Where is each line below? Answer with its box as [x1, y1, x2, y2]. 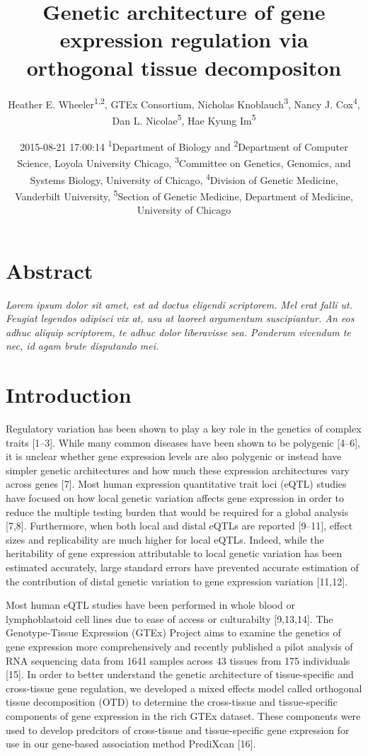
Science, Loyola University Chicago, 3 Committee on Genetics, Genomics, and [17, 154, 351, 170]
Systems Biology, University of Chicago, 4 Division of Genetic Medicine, [30, 170, 338, 187]
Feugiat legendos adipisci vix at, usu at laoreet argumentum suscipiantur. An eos [6, 311, 355, 326]
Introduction [6, 380, 132, 409]
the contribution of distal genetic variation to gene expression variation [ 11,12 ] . [6, 573, 348, 588]
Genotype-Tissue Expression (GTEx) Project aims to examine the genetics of [6, 625, 341, 640]
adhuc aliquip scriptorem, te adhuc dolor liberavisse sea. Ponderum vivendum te [6, 324, 351, 339]
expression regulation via [59, 25, 309, 54]
